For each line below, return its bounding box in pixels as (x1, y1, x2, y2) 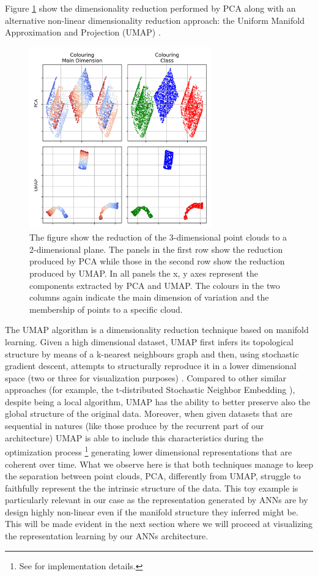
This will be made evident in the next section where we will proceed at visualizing (5, 517, 313, 530)
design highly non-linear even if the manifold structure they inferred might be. (5, 505, 298, 518)
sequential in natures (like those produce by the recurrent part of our (5, 419, 264, 432)
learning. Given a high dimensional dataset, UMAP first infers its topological (5, 335, 294, 348)
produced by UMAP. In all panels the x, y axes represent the (29, 266, 258, 279)
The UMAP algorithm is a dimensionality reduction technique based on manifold (5, 323, 309, 336)
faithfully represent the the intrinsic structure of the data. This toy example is (5, 481, 298, 494)
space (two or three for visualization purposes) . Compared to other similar (5, 371, 286, 384)
